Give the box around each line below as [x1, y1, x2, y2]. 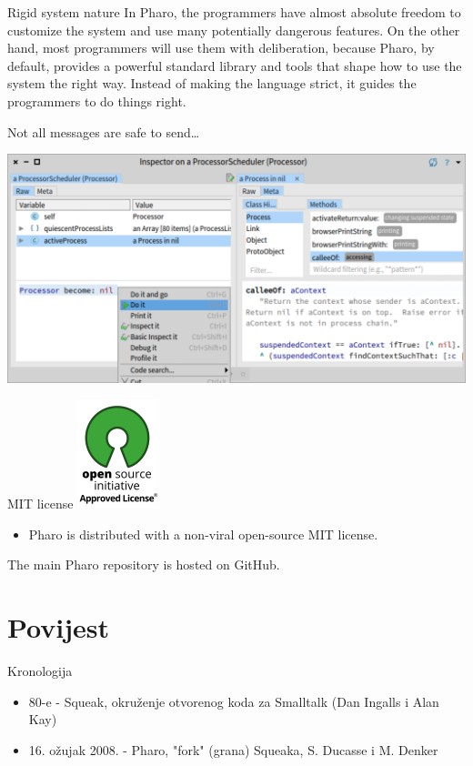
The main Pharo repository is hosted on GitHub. [7, 555, 280, 574]
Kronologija [7, 661, 73, 680]
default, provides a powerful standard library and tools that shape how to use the [7, 55, 462, 75]
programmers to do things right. [7, 91, 186, 110]
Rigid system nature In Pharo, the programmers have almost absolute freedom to [7, 3, 461, 21]
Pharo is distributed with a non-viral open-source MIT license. [28, 524, 378, 543]
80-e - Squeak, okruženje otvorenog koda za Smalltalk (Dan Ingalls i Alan [28, 691, 439, 711]
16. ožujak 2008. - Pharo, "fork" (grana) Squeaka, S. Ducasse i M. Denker [28, 740, 438, 759]
